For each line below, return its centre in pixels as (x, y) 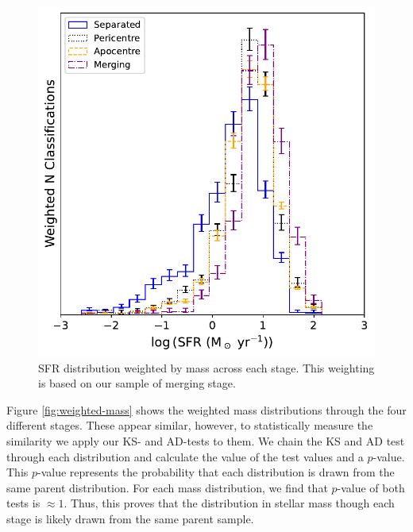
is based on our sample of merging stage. (137, 383)
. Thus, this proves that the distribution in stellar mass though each (229, 503)
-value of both (371, 487)
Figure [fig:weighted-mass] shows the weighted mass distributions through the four (206, 409)
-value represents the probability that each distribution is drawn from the (216, 472)
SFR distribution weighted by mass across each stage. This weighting (206, 367)
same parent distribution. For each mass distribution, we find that (167, 487)
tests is (23, 503)
